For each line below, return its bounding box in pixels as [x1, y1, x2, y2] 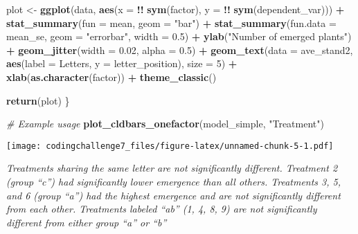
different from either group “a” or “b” [6, 215, 167, 229]
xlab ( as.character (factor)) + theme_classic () [6, 69, 217, 84]
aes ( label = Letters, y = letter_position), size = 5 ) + [6, 56, 238, 71]
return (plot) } [6, 93, 70, 107]
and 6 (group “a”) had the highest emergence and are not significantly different [6, 188, 341, 202]
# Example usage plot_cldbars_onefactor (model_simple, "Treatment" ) [6, 116, 324, 131]
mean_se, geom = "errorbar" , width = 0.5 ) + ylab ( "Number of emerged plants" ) [6, 29, 352, 44]
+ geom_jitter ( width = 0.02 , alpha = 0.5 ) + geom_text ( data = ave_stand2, [6, 42, 353, 57]
